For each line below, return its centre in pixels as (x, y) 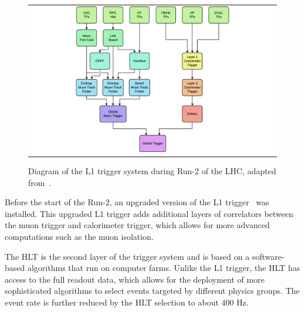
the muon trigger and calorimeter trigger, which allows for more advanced (137, 225)
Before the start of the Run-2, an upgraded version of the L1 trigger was (137, 202)
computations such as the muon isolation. (79, 237)
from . (40, 182)
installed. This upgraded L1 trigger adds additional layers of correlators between (149, 213)
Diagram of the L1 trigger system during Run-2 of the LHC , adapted (152, 171)
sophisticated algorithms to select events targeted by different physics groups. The (152, 291)
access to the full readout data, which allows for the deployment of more (135, 279)
